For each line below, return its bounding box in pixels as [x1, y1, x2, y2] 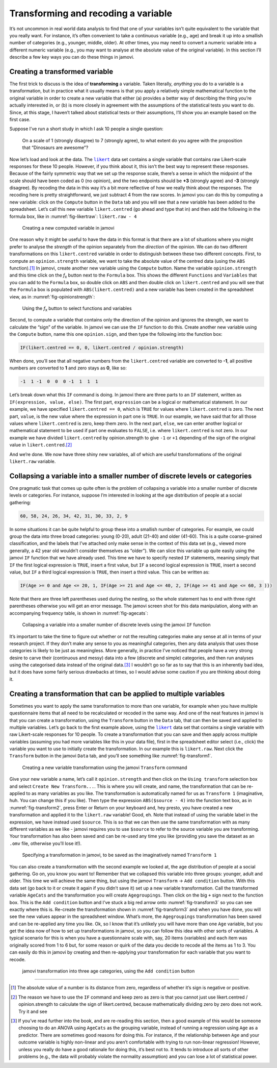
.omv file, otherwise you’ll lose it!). [9, 840, 82, 847]
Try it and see [18, 1008, 48, 1014]
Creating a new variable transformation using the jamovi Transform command [22, 764, 187, 771]
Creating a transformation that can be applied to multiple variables [9, 689, 225, 698]
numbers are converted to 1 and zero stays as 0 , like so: [9, 365, 127, 371]
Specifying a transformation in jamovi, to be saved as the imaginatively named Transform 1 [22, 852, 217, 858]
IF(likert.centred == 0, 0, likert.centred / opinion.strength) [20, 345, 184, 351]
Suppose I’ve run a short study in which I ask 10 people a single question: [9, 126, 164, 132]
